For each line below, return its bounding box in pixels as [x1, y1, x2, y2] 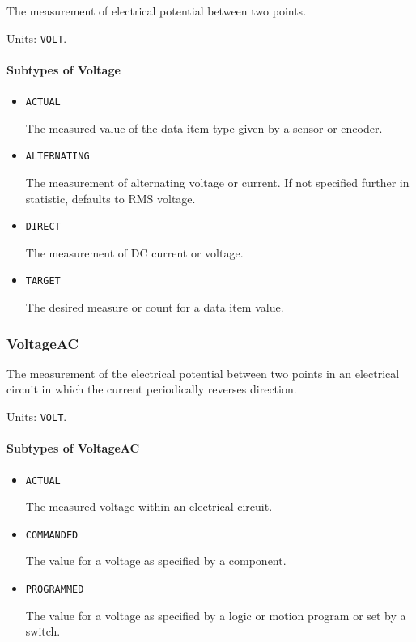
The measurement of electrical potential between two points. [6, 2, 307, 19]
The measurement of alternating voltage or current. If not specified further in [25, 173, 410, 190]
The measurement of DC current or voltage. [25, 244, 244, 261]
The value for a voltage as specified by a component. [25, 552, 287, 569]
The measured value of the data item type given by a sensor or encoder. [25, 119, 383, 136]
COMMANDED [25, 529, 79, 541]
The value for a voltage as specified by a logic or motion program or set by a [25, 606, 406, 623]
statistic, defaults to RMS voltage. [25, 189, 196, 206]
